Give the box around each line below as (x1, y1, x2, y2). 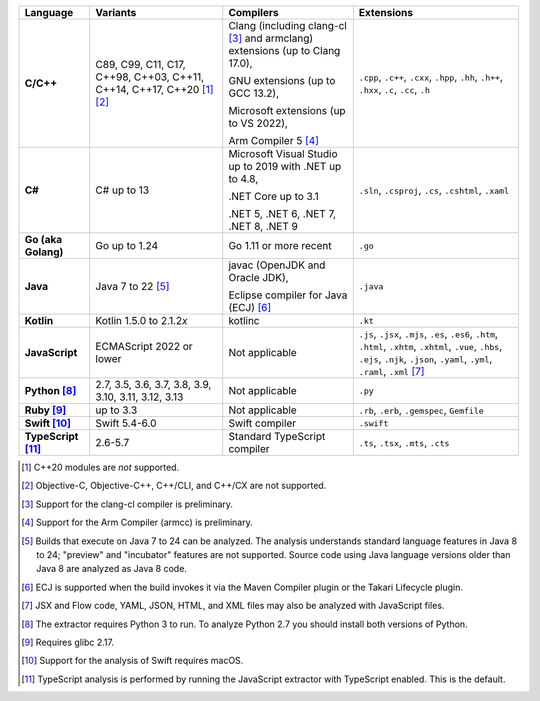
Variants (95, 6, 137, 19)
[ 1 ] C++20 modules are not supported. (21, 461, 180, 473)
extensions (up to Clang (228, 44, 341, 57)
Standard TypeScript (228, 430, 326, 443)
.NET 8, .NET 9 (228, 220, 299, 233)
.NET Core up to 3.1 (228, 190, 319, 203)
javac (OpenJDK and (228, 258, 326, 272)
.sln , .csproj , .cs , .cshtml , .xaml (358, 183, 510, 197)
